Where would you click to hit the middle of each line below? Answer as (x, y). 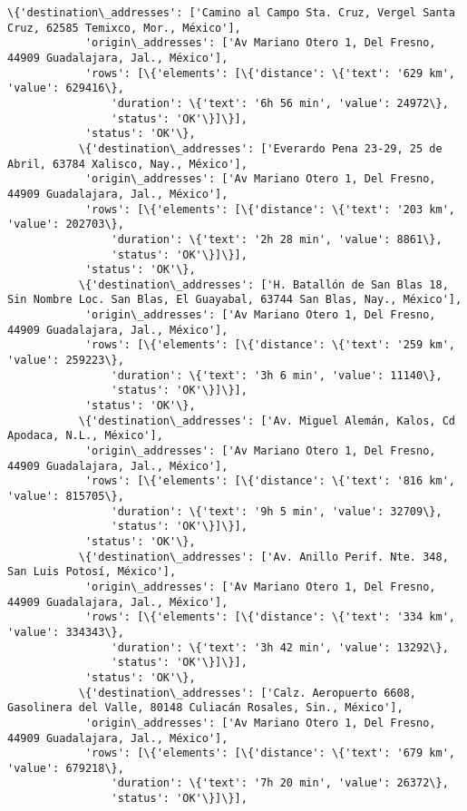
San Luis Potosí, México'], (92, 572)
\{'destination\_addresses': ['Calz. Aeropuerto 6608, (248, 693)
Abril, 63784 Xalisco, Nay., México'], (127, 164)
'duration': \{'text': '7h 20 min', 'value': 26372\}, (280, 783)
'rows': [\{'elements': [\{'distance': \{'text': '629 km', (270, 73)
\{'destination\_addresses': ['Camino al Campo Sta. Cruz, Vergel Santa (231, 13)
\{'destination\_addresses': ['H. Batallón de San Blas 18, (263, 284)
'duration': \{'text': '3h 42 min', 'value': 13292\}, (280, 647)
